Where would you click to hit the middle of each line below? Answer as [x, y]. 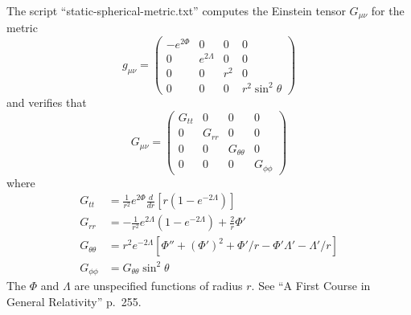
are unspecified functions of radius [158, 286]
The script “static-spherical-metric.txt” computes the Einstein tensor [176, 10]
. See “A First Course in [311, 286]
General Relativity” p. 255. [74, 301]
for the [388, 10]
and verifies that [47, 102]
